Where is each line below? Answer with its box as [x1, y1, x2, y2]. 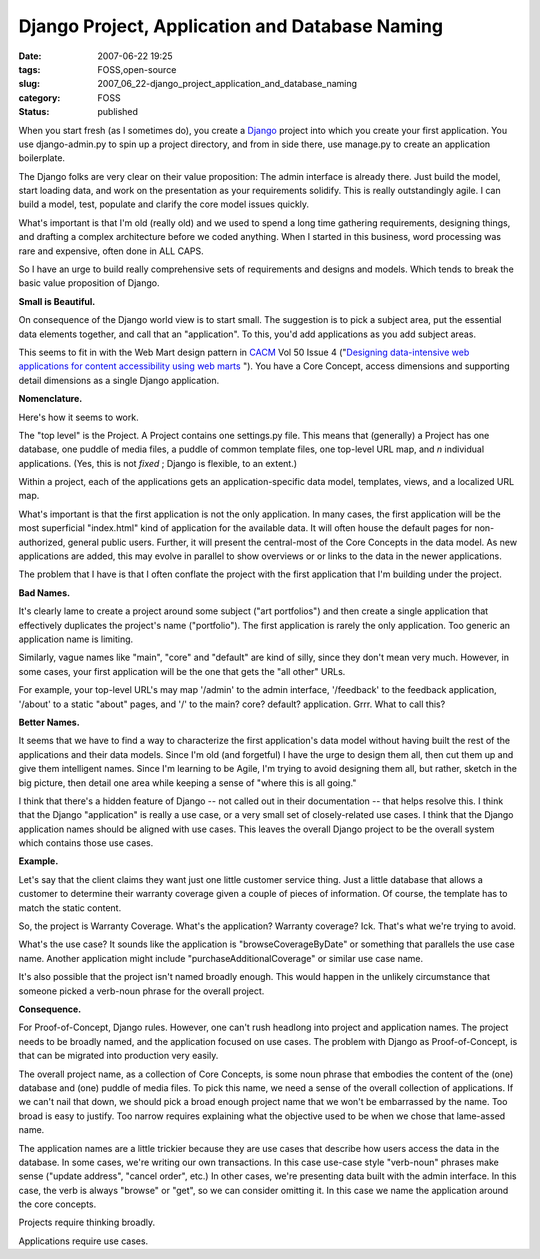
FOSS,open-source [97, 63, 177, 75]
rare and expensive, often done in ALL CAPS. [18, 245, 204, 257]
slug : [18, 78, 40, 90]
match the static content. [18, 901, 122, 914]
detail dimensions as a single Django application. [18, 374, 220, 386]
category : [18, 91, 61, 104]
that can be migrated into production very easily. [18, 1050, 219, 1062]
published [97, 106, 139, 118]
